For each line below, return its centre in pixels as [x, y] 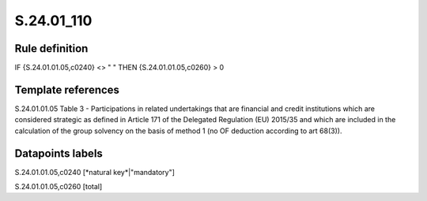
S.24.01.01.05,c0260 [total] [59, 187]
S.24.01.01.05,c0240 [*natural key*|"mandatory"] [95, 172]
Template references [67, 89]
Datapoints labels [59, 153]
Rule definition [51, 48]
